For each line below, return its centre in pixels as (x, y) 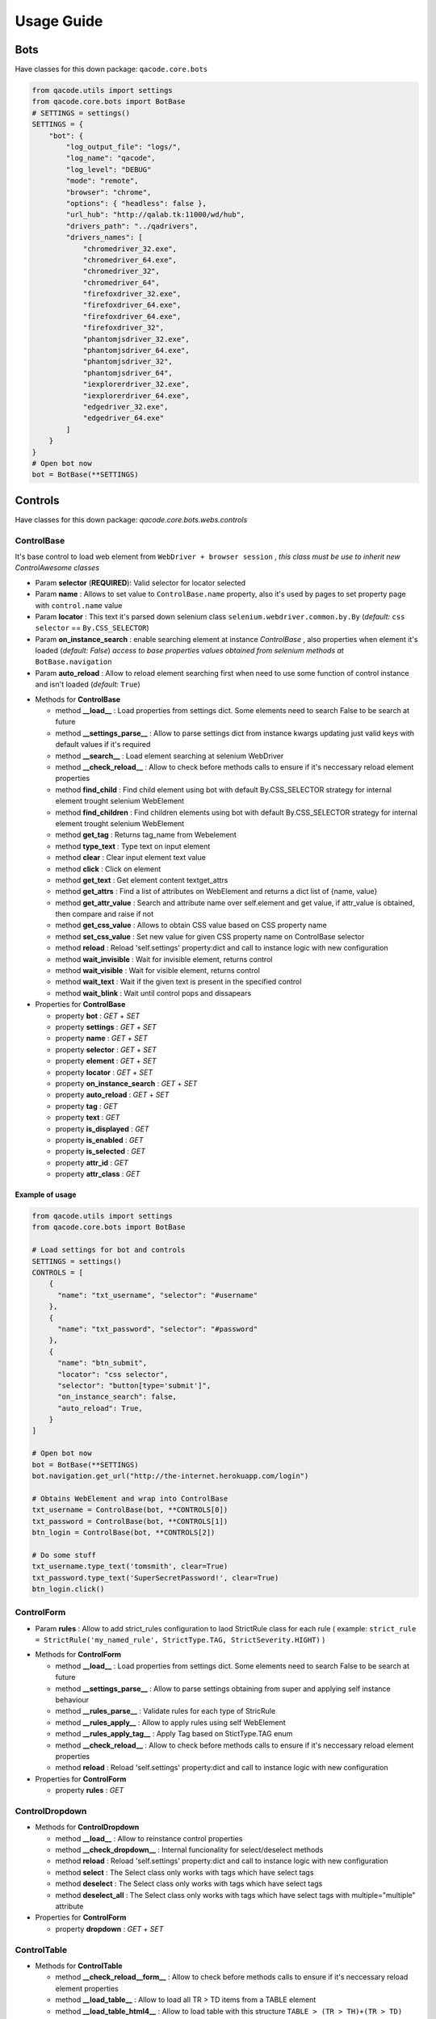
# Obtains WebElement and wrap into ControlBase (130, 1499)
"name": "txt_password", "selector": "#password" (158, 1329)
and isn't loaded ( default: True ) (88, 684)
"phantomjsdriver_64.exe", (136, 350)
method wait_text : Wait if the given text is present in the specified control (178, 982)
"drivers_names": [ (104, 237)
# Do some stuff (64, 1555)
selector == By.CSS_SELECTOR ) (92, 628)
